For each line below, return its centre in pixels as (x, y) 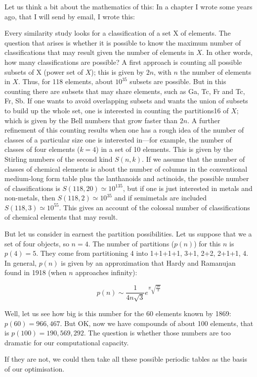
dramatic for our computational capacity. (67, 342)
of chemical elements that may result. (61, 217)
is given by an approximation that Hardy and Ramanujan (148, 262)
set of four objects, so (37, 243)
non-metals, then (30, 198)
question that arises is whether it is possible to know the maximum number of (123, 42)
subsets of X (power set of (44, 71)
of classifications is (32, 188)
